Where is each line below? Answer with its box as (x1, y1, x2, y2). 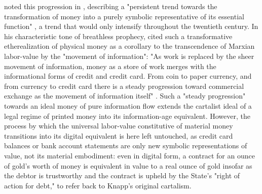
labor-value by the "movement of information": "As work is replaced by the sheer (4, 50, 254, 61)
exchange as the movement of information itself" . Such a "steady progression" (4, 90, 246, 101)
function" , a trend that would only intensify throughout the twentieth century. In (4, 21, 258, 31)
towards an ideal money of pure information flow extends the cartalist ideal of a (4, 100, 252, 111)
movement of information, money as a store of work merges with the (4, 60, 216, 71)
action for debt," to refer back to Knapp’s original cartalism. (4, 180, 192, 190)
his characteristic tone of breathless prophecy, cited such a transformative (4, 30, 233, 41)
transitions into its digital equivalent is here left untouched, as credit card (4, 130, 233, 141)
